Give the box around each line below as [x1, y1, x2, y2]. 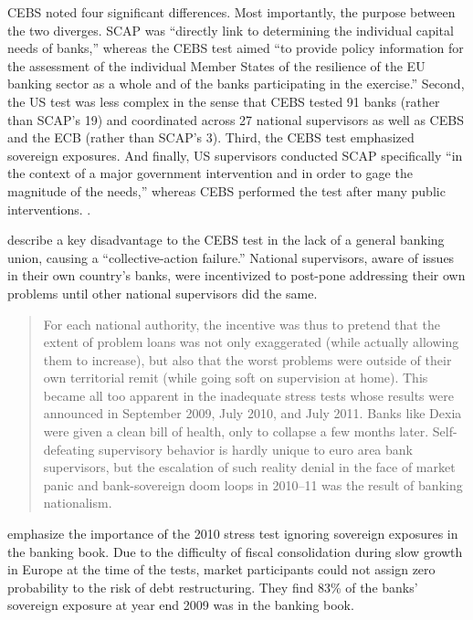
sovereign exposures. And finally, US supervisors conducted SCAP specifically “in [7, 145, 463, 164]
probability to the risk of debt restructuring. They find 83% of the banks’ [7, 577, 418, 596]
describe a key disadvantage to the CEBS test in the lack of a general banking [7, 230, 445, 249]
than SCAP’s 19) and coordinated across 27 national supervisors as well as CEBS [7, 110, 464, 129]
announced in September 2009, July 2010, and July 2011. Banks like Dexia [43, 404, 462, 423]
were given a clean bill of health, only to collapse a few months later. [43, 422, 429, 441]
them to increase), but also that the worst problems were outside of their [43, 350, 452, 369]
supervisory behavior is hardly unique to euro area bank [99, 439, 413, 458]
